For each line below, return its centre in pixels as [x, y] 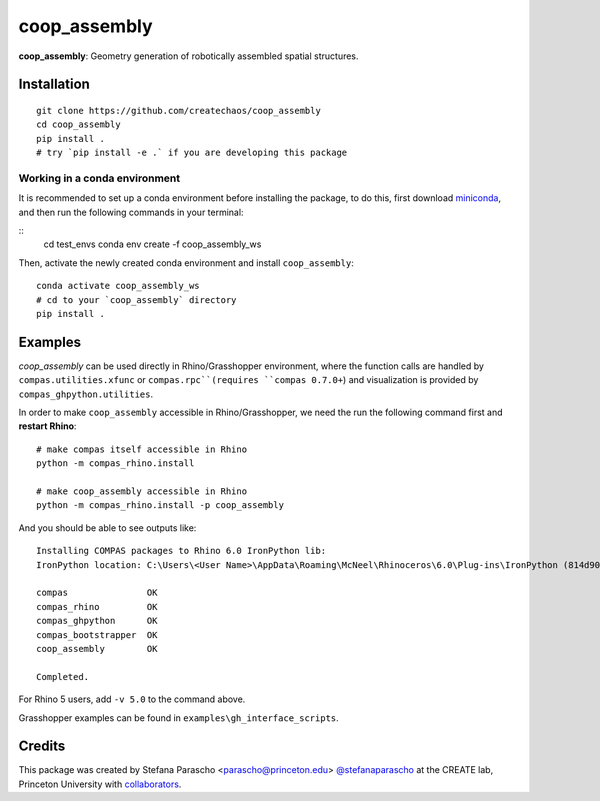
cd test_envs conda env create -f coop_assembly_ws [152, 244]
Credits [42, 746]
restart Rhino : [47, 426]
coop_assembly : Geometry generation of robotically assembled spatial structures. [188, 56]
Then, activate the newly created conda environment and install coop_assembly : [186, 262]
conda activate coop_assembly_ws [118, 286]
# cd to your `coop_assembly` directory [136, 299]
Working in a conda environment [99, 178]
